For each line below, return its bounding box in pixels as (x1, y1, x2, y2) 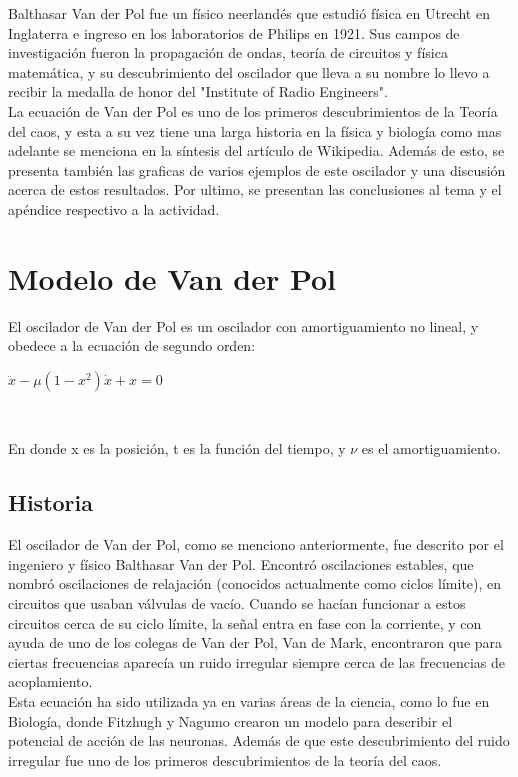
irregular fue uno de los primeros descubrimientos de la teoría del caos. (8, 749, 442, 770)
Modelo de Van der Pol (8, 257, 337, 298)
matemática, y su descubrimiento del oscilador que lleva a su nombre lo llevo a (8, 61, 490, 82)
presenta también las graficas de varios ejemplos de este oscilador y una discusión (8, 159, 506, 180)
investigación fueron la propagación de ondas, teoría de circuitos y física (8, 42, 448, 63)
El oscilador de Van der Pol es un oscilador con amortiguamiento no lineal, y (8, 315, 479, 336)
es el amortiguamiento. (361, 438, 501, 459)
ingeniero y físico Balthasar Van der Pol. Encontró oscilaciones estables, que (8, 553, 474, 574)
